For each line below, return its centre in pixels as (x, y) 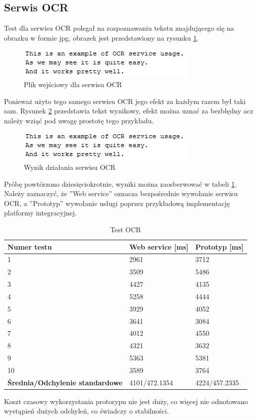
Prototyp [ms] (220, 246)
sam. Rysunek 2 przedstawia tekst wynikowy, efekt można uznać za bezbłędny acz (129, 111)
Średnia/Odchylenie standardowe (65, 382)
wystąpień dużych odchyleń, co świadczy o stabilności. (87, 411)
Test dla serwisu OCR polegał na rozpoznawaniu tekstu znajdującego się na (119, 28)
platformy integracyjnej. (40, 213)
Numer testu (30, 246)
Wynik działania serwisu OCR (70, 167)
